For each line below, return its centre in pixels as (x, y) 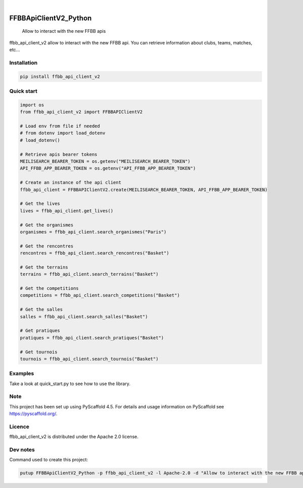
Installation (23, 63)
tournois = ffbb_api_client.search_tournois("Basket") (89, 359)
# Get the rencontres (47, 246)
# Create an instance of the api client (70, 182)
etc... (15, 50)
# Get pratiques (40, 331)
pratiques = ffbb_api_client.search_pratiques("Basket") (92, 338)
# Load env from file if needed (60, 126)
